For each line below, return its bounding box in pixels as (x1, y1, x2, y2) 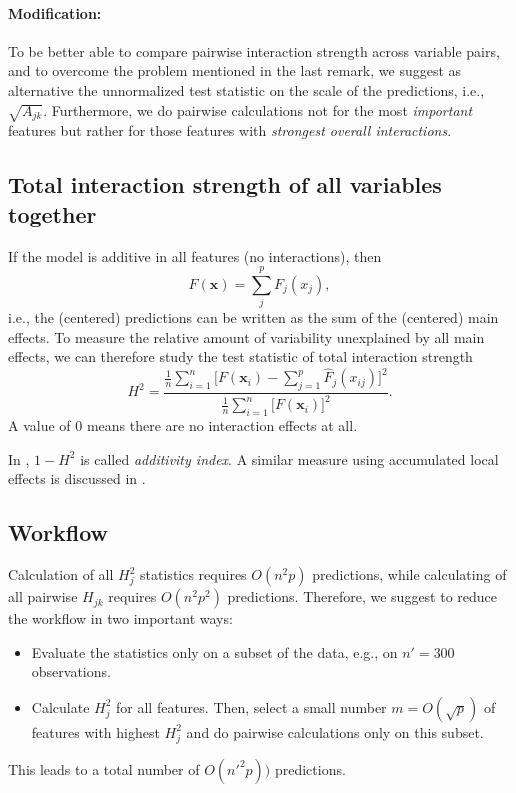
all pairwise (8, 586, 78, 607)
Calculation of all (8, 564, 114, 585)
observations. (31, 661, 111, 682)
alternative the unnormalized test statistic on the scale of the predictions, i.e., (8, 79, 485, 100)
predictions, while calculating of (312, 564, 507, 585)
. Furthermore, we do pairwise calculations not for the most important (43, 99, 473, 120)
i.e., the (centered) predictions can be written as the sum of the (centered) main (8, 307, 499, 328)
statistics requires (140, 564, 247, 585)
